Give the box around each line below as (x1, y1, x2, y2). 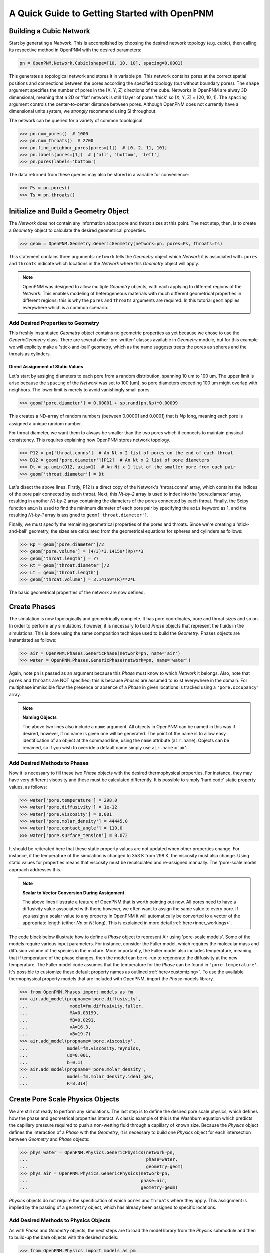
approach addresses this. (9, 866, 62, 872)
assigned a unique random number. (9, 420, 82, 426)
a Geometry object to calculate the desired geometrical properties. (9, 227, 147, 233)
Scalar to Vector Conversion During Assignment (22, 890, 125, 896)
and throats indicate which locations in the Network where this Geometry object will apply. (9, 260, 199, 266)
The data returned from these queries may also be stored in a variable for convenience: (9, 172, 189, 178)
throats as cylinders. (9, 351, 51, 357)
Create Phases (9, 602, 56, 611)
